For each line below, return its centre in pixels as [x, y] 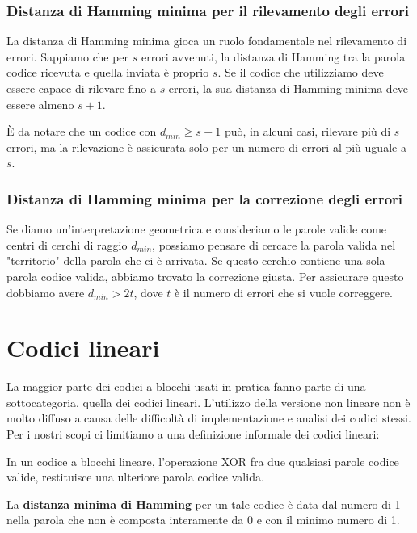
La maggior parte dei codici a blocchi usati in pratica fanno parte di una [186, 386]
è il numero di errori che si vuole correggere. [283, 292]
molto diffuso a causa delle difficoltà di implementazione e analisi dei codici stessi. [209, 418]
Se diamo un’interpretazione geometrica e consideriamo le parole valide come [197, 229]
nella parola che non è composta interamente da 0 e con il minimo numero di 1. [203, 520]
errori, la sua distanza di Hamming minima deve [289, 88]
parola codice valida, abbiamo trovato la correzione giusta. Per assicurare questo [205, 276]
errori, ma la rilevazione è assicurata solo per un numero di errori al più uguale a [206, 147]
